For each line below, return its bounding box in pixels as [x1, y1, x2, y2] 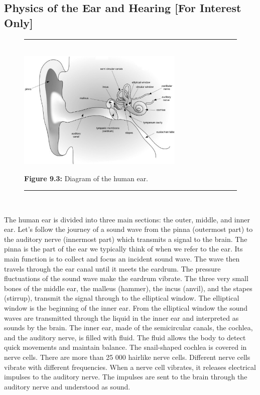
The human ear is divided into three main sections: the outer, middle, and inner [4, 214, 250, 224]
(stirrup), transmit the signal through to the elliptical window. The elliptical [4, 293, 239, 303]
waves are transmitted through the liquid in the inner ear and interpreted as [4, 312, 239, 323]
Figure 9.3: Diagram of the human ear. [24, 173, 149, 183]
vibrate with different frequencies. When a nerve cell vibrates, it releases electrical [4, 361, 256, 372]
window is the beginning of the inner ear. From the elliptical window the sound [4, 303, 248, 313]
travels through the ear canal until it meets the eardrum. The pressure [4, 263, 221, 274]
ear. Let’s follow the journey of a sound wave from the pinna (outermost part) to [4, 224, 253, 234]
